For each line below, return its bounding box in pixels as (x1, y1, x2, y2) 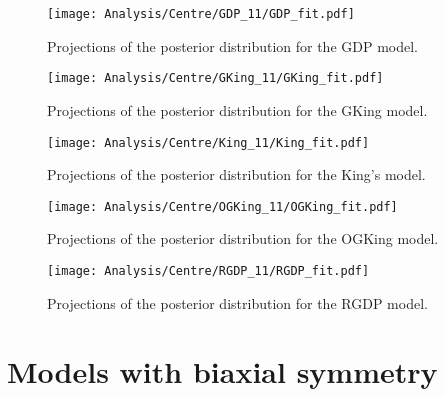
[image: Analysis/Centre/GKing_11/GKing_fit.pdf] (47, 71, 384, 86)
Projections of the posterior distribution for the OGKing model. (47, 228, 439, 249)
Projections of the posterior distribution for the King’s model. (47, 164, 426, 185)
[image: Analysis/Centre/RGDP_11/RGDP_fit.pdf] (47, 264, 370, 278)
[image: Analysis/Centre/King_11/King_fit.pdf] (47, 135, 370, 150)
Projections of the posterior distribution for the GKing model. (47, 99, 428, 120)
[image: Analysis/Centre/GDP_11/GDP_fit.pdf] (47, 7, 355, 21)
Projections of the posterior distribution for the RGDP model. (47, 292, 428, 313)
